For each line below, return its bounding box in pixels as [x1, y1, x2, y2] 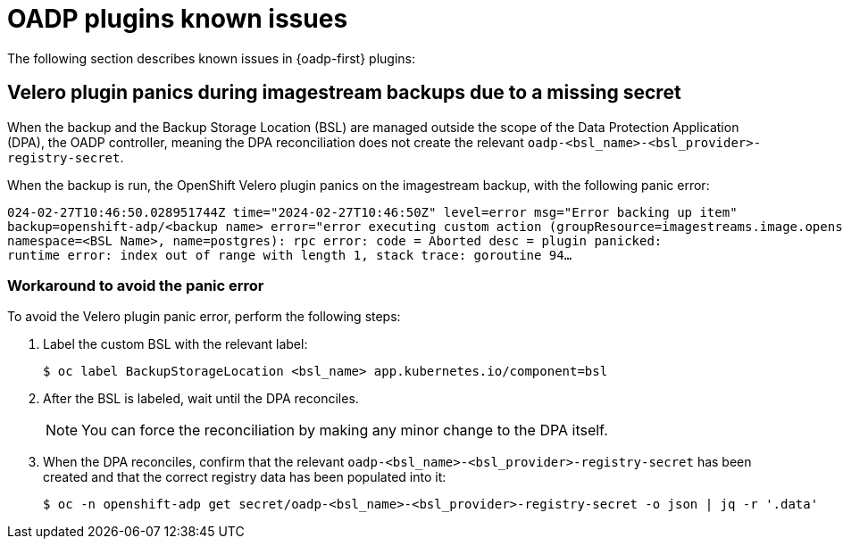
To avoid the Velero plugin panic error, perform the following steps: [7, 309, 401, 325]
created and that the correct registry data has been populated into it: [43, 469, 447, 485]
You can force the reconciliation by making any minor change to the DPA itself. [81, 421, 608, 440]
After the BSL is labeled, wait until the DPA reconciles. [43, 391, 359, 407]
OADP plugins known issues [7, 4, 348, 34]
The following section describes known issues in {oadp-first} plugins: [7, 50, 415, 66]
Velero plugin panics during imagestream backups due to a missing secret [7, 81, 681, 104]
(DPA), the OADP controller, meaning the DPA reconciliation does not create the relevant [7, 134, 524, 150]
